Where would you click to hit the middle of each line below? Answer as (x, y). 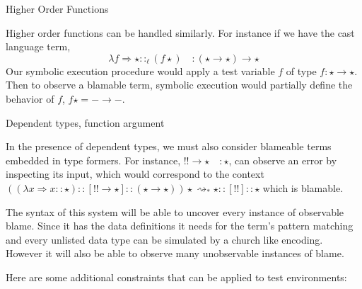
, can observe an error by (283, 160)
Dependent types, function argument (85, 122)
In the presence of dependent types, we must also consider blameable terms (169, 146)
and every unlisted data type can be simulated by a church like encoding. (164, 239)
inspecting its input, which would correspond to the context (135, 174)
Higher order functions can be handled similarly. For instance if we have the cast (180, 32)
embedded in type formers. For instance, (93, 160)
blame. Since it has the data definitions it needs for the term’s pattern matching (180, 226)
